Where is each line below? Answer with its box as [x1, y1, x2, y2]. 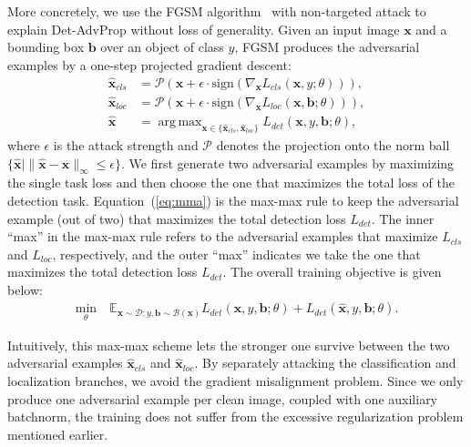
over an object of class [100, 37, 224, 56]
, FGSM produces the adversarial [234, 37, 420, 56]
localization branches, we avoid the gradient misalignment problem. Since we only [7, 371, 464, 390]
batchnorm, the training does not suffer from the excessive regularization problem [7, 407, 464, 426]
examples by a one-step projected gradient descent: [7, 55, 292, 74]
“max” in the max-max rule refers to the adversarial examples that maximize [7, 227, 438, 246]
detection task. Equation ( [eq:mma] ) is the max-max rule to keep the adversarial [7, 190, 459, 209]
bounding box [7, 37, 85, 56]
